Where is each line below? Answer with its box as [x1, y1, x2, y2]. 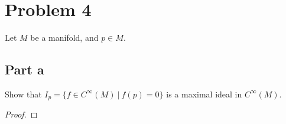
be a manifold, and [30, 31, 99, 44]
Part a [5, 60, 44, 79]
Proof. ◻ [5, 108, 38, 120]
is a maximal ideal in [166, 87, 242, 100]
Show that [5, 87, 42, 100]
